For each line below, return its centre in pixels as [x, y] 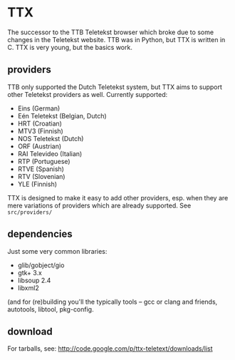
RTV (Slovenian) [41, 176]
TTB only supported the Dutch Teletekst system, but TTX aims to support [115, 87]
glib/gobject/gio [41, 265]
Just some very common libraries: [57, 251]
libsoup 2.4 [34, 280]
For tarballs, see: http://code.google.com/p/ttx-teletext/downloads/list [110, 349]
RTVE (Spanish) [41, 169]
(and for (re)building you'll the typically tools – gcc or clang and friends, [113, 302]
